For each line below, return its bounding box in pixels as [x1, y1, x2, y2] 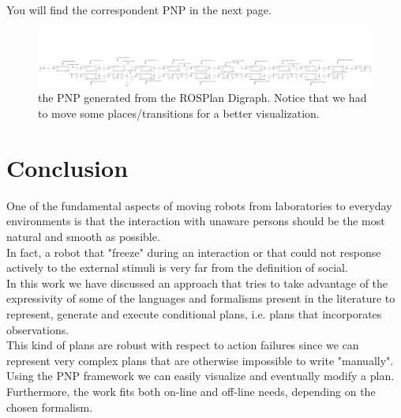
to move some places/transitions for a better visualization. [38, 105, 320, 122]
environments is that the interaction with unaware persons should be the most [6, 213, 385, 229]
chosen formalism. [6, 398, 93, 415]
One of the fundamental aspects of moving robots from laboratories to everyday [6, 197, 392, 213]
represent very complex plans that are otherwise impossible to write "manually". [6, 352, 394, 368]
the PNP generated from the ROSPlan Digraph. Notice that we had [38, 89, 367, 106]
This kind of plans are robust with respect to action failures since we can [6, 337, 359, 353]
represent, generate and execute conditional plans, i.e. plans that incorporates [6, 305, 382, 322]
